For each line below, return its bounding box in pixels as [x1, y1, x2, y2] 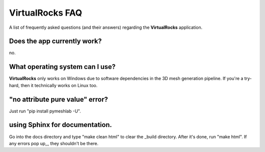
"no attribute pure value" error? [9, 95, 108, 104]
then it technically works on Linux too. [20, 82, 98, 88]
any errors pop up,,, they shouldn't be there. [9, 140, 99, 146]
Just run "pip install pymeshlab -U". [9, 108, 81, 114]
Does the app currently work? [9, 37, 102, 45]
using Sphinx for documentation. [9, 121, 112, 129]
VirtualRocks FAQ [9, 7, 82, 18]
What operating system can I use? [9, 63, 116, 71]
